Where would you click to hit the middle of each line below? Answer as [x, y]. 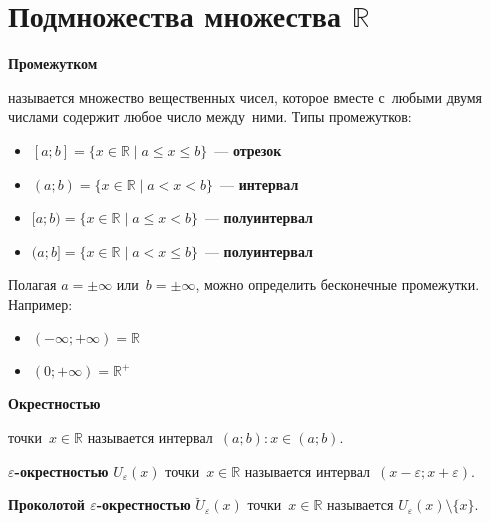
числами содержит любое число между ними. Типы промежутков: [210, 116]
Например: [40, 303]
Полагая [32, 284]
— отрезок [248, 149]
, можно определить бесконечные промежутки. [337, 284]
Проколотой [46, 504]
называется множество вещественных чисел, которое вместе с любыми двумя [245, 96]
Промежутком [53, 63]
